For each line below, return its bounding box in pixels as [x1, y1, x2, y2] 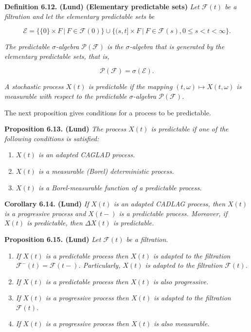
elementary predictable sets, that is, [4, 51, 109, 61]
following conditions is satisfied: [4, 133, 99, 143]
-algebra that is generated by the [129, 41, 225, 52]
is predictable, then [27, 218, 83, 228]
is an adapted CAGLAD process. [38, 149, 135, 160]
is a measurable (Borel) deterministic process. [38, 166, 174, 176]
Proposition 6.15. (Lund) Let [4, 234, 101, 244]
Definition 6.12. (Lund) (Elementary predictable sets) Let [4, 1, 199, 11]
